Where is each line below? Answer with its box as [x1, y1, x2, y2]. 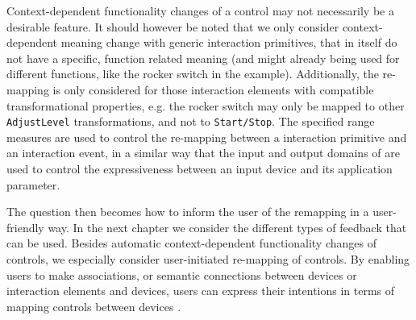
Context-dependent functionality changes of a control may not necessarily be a [6, 2, 394, 19]
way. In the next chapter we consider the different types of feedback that [48, 218, 407, 235]
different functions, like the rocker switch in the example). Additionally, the [6, 65, 379, 82]
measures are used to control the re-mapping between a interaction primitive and [6, 128, 407, 145]
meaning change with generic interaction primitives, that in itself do [60, 34, 397, 51]
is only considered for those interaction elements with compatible [52, 81, 374, 98]
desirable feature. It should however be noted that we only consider [6, 18, 339, 35]
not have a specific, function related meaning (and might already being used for [6, 49, 400, 66]
